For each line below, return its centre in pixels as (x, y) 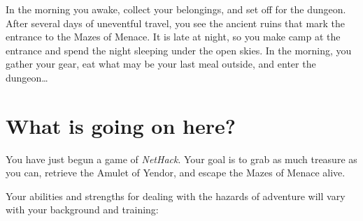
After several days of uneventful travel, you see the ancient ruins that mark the (176, 23)
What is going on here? (121, 125)
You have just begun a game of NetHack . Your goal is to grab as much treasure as (181, 159)
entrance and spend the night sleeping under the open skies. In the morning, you (179, 50)
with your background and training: (82, 209)
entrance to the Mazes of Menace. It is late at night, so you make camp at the (173, 37)
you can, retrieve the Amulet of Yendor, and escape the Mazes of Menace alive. (176, 173)
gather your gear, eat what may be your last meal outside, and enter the (161, 64)
